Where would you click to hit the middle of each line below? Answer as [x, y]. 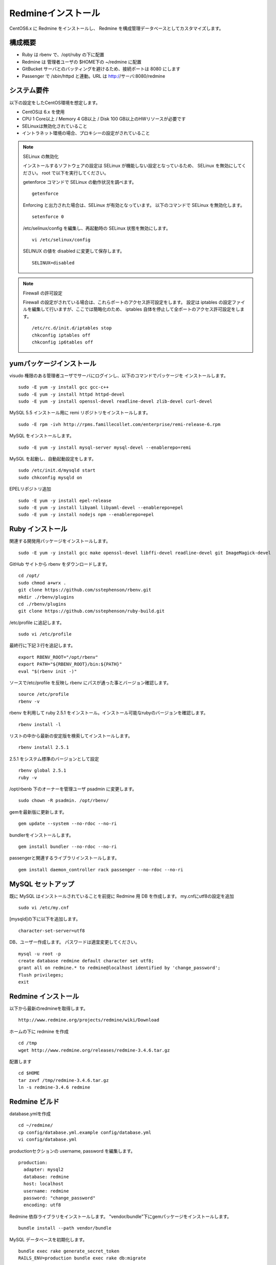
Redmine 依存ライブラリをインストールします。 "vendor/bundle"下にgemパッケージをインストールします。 [120, 1216]
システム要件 [29, 90]
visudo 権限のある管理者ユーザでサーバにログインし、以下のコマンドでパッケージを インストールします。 [119, 375]
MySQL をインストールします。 [42, 436]
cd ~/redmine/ [36, 1125]
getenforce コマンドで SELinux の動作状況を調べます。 [80, 182]
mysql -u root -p [40, 954]
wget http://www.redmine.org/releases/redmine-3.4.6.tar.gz [94, 1050]
